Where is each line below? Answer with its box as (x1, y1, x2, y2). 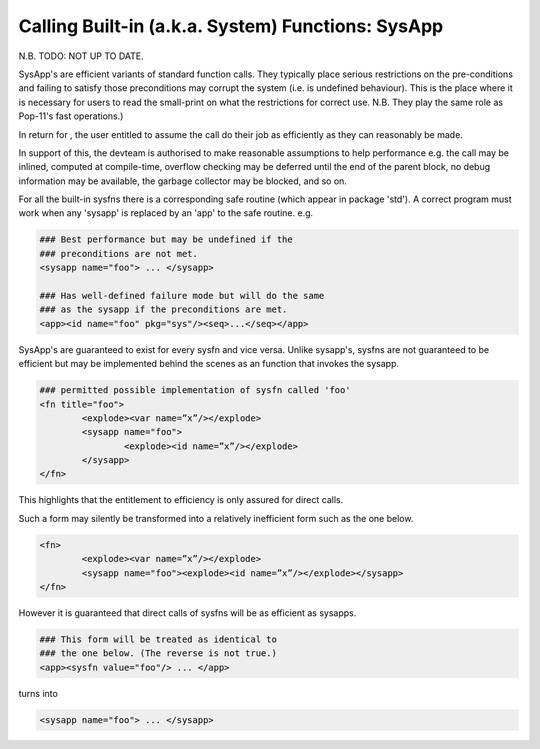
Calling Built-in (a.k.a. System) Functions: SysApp (18, 15, 444, 37)
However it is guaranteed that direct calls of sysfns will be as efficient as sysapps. (18, 607, 357, 619)
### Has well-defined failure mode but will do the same (39, 290, 325, 301)
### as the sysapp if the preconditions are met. (39, 304, 288, 315)
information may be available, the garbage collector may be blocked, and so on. (18, 175, 347, 187)
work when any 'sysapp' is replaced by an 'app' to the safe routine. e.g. (18, 207, 314, 219)
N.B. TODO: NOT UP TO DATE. (18, 50, 144, 62)
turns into (18, 687, 59, 699)
